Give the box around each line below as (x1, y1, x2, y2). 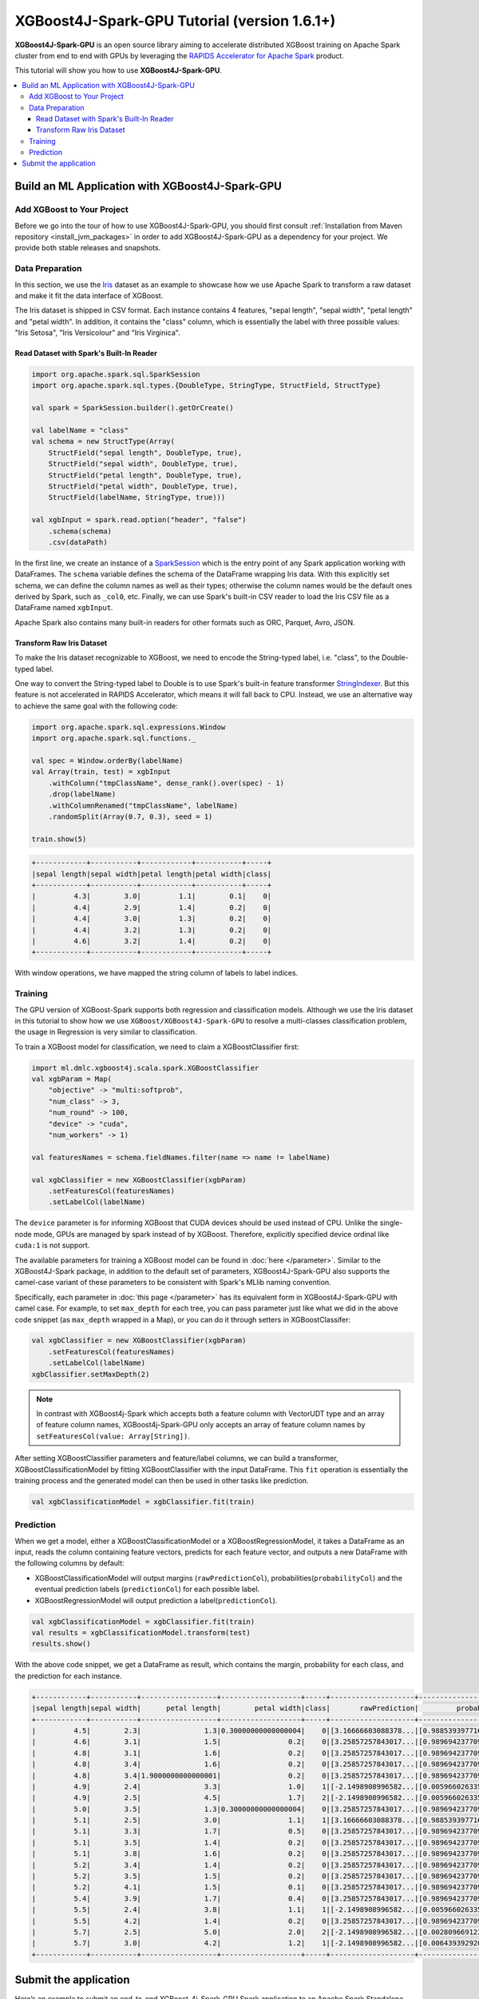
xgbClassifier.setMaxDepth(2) (31, 1370, 150, 1379)
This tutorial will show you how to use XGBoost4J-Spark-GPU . (14, 66, 223, 75)
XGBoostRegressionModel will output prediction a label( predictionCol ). (34, 1595, 278, 1605)
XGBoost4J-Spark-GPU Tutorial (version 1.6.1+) (14, 12, 336, 30)
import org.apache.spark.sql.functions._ (31, 734, 196, 743)
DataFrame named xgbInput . (14, 603, 113, 612)
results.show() (31, 1639, 91, 1649)
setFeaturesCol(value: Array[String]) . (36, 1431, 191, 1441)
